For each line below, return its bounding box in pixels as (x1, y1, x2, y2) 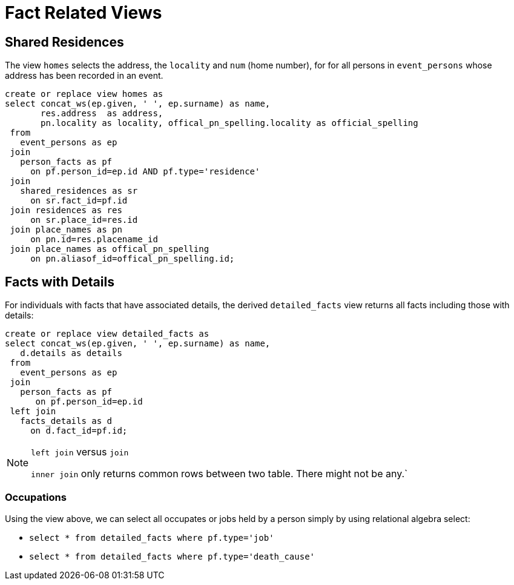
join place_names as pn (10, 225, 122, 235)
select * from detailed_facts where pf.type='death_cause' (29, 551, 315, 561)
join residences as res (10, 205, 122, 216)
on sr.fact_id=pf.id (30, 196, 128, 206)
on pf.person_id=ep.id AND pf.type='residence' (30, 167, 260, 177)
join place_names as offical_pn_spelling (10, 244, 209, 254)
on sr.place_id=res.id (30, 215, 138, 225)
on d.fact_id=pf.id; (30, 426, 128, 436)
